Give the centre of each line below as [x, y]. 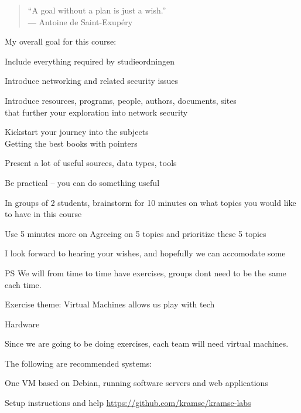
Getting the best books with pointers [71, 143]
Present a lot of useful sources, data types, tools [91, 163]
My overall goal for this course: [61, 41]
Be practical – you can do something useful [82, 182]
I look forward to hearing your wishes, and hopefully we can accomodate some [145, 253]
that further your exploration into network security [96, 112]
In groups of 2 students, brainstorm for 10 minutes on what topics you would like [150, 202]
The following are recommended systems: [78, 363]
